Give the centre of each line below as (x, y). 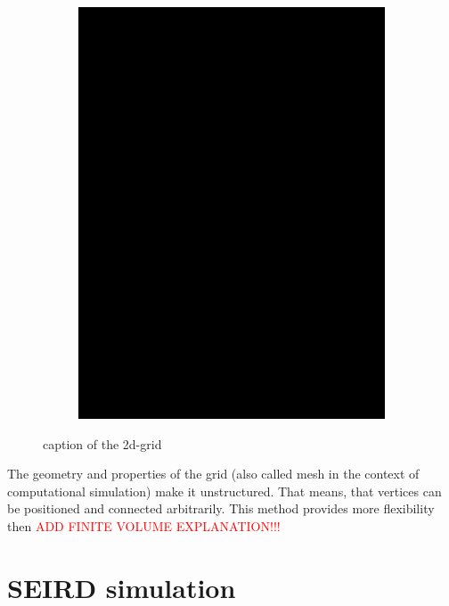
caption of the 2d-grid (102, 443)
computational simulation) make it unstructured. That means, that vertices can (224, 491)
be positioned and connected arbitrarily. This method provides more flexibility (221, 508)
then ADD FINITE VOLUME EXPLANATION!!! (144, 526)
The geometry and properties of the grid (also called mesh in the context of (213, 474)
